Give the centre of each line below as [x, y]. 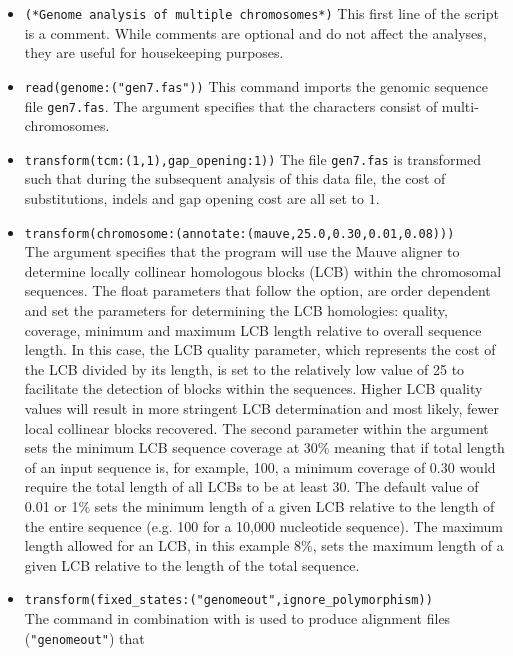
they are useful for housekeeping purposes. [154, 52]
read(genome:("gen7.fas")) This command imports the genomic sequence [256, 85]
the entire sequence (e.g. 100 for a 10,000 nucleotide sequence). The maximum [263, 525]
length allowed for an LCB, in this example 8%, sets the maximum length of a [264, 545]
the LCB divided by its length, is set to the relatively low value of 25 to [244, 368]
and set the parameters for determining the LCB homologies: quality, [236, 310]
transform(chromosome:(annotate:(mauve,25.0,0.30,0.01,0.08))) [239, 233]
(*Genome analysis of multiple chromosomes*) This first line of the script [261, 13]
